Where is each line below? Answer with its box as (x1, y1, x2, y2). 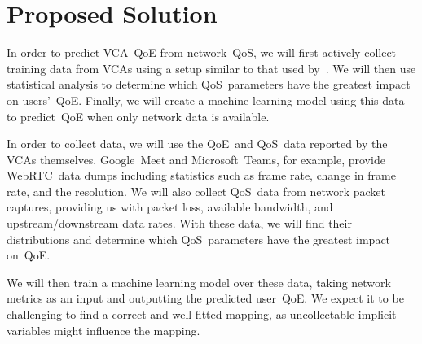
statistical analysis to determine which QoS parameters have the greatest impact (7, 76, 411, 93)
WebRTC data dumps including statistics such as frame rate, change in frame (7, 167, 396, 184)
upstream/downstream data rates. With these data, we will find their (7, 215, 352, 232)
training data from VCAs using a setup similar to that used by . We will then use (7, 59, 416, 76)
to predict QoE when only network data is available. (7, 107, 270, 124)
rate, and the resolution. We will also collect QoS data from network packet (7, 182, 386, 199)
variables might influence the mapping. (7, 321, 200, 338)
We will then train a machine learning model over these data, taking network (7, 273, 391, 290)
